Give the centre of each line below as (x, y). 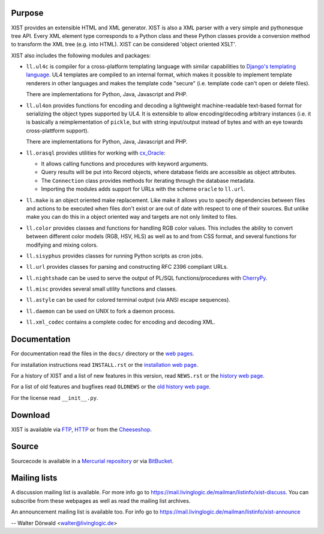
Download (31, 415)
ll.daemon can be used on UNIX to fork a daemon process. (101, 311)
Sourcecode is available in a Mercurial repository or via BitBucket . (92, 461)
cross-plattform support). (58, 130)
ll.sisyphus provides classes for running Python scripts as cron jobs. (115, 256)
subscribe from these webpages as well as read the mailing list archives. (101, 501)
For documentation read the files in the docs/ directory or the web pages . (103, 354)
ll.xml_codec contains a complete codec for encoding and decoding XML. (121, 322)
